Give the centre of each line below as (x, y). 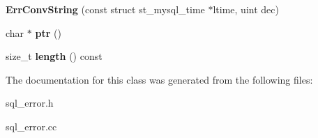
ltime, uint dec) (246, 9)
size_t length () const (54, 56)
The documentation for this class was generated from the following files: (159, 79)
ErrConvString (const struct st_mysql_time (105, 9)
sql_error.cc (31, 126)
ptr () (48, 32)
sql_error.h (30, 103)
